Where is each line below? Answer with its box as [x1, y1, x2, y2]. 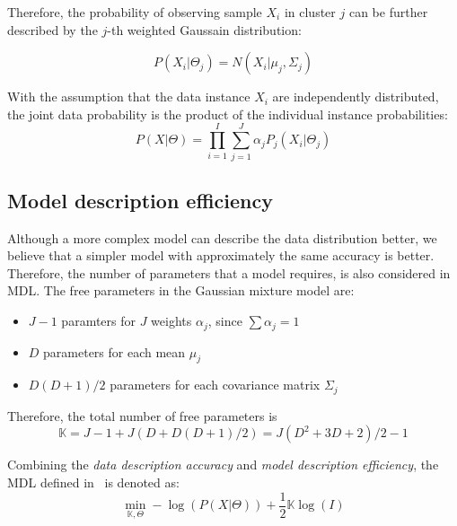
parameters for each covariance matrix [110, 375, 321, 394]
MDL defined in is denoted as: [7, 472, 180, 491]
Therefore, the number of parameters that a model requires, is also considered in [7, 263, 451, 282]
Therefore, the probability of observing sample [7, 3, 262, 21]
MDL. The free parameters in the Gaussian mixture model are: [7, 281, 355, 300]
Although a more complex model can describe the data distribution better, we [7, 228, 437, 247]
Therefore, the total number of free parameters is [7, 406, 277, 425]
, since [207, 311, 242, 330]
